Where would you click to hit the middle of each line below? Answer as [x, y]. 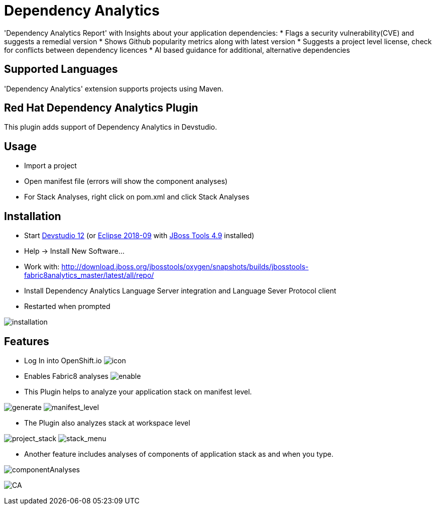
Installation [33, 216]
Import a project [50, 166]
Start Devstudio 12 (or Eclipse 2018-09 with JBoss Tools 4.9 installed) [139, 236]
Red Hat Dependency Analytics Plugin [101, 108]
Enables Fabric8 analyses [67, 376]
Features [27, 341]
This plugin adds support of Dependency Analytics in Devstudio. [111, 127]
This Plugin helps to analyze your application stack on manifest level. [138, 391]
